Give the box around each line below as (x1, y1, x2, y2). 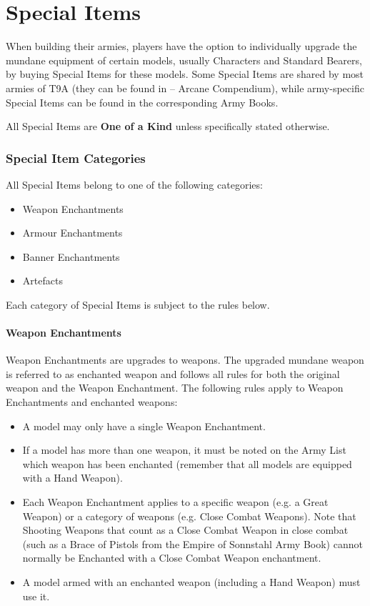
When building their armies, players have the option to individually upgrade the (6, 39, 357, 54)
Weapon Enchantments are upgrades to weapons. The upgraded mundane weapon (6, 352, 364, 367)
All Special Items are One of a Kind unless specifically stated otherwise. (6, 119, 330, 134)
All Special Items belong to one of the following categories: (6, 177, 263, 192)
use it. (22, 588, 50, 603)
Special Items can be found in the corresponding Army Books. (6, 94, 279, 109)
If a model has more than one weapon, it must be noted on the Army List (22, 442, 346, 457)
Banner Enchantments (22, 249, 120, 264)
